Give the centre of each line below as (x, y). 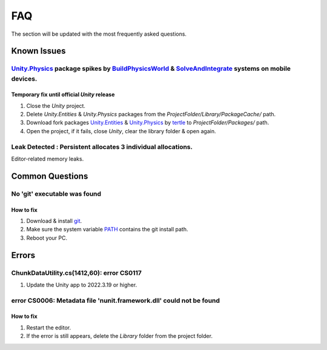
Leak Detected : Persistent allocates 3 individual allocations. (102, 147)
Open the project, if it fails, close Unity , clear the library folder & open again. (121, 131)
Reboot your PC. (47, 238)
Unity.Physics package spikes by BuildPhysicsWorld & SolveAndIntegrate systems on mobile (151, 68)
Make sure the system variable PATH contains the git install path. (107, 229)
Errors (23, 255)
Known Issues (38, 51)
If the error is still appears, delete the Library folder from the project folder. (120, 336)
